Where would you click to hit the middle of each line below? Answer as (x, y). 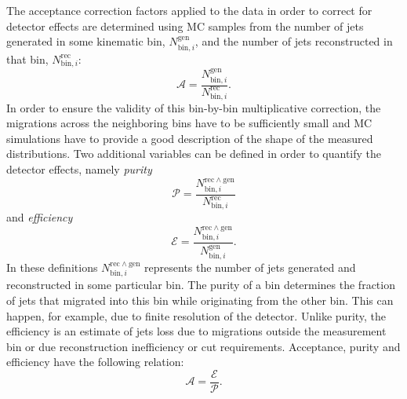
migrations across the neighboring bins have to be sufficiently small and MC (189, 123)
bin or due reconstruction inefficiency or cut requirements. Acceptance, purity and (203, 346)
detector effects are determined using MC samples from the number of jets (185, 26)
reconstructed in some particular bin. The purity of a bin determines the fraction (201, 285)
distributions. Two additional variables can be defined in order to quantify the (194, 154)
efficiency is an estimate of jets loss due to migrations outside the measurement (196, 331)
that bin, (27, 59)
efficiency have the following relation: (95, 362)
